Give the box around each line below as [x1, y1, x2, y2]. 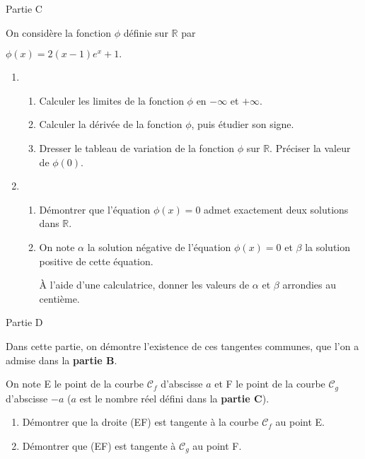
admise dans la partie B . [6, 352, 117, 367]
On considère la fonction [6, 25, 112, 40]
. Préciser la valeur [270, 140, 351, 155]
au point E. [275, 414, 325, 429]
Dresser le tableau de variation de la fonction [39, 140, 235, 155]
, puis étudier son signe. [191, 117, 294, 132]
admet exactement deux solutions [204, 202, 349, 216]
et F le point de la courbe [214, 376, 325, 391]
